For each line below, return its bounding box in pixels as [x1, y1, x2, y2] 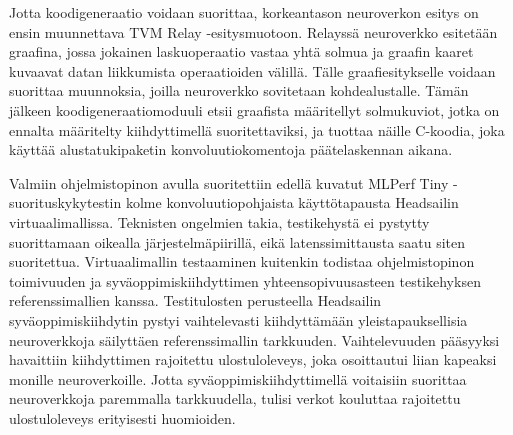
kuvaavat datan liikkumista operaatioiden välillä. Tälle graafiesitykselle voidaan [9, 60, 496, 81]
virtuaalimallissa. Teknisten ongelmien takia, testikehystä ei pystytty [9, 211, 430, 232]
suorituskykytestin [9, 192, 122, 213]
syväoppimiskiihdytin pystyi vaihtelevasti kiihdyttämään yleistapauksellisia [9, 309, 468, 330]
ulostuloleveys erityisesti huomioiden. [9, 407, 236, 428]
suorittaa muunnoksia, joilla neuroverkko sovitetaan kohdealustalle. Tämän [9, 80, 469, 101]
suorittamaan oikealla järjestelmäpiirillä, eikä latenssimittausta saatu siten [9, 231, 466, 252]
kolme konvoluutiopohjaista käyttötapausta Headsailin [125, 192, 459, 213]
